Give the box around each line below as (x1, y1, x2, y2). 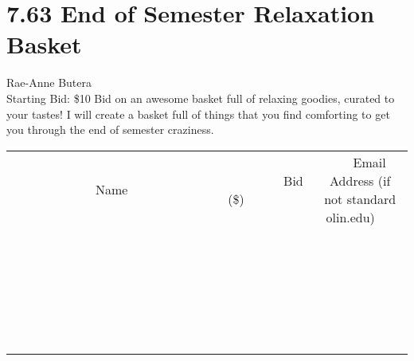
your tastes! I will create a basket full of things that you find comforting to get (6, 105, 390, 122)
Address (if (330, 171, 391, 190)
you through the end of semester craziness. (6, 121, 214, 138)
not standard (324, 189, 396, 208)
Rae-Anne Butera (6, 74, 92, 91)
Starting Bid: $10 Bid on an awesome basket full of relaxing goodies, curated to (6, 89, 395, 106)
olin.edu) (326, 207, 375, 226)
